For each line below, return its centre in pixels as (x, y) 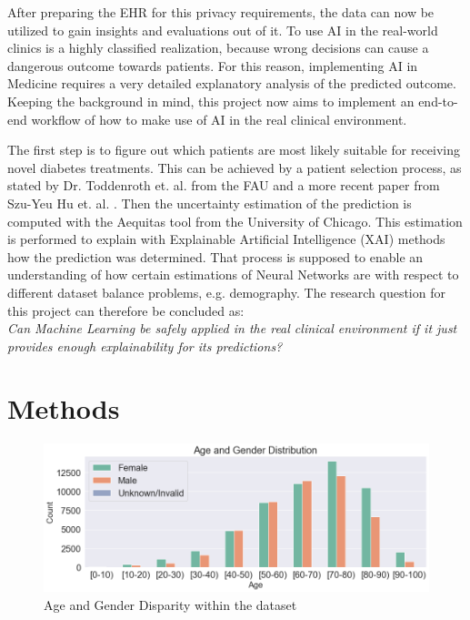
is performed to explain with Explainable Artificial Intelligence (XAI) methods (226, 239)
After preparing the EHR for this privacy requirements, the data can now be (221, 12)
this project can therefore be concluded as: (126, 310)
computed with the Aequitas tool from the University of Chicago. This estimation (235, 221)
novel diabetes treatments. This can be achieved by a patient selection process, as (235, 167)
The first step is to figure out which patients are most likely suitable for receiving (234, 150)
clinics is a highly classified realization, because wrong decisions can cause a (218, 48)
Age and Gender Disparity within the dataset (170, 604)
